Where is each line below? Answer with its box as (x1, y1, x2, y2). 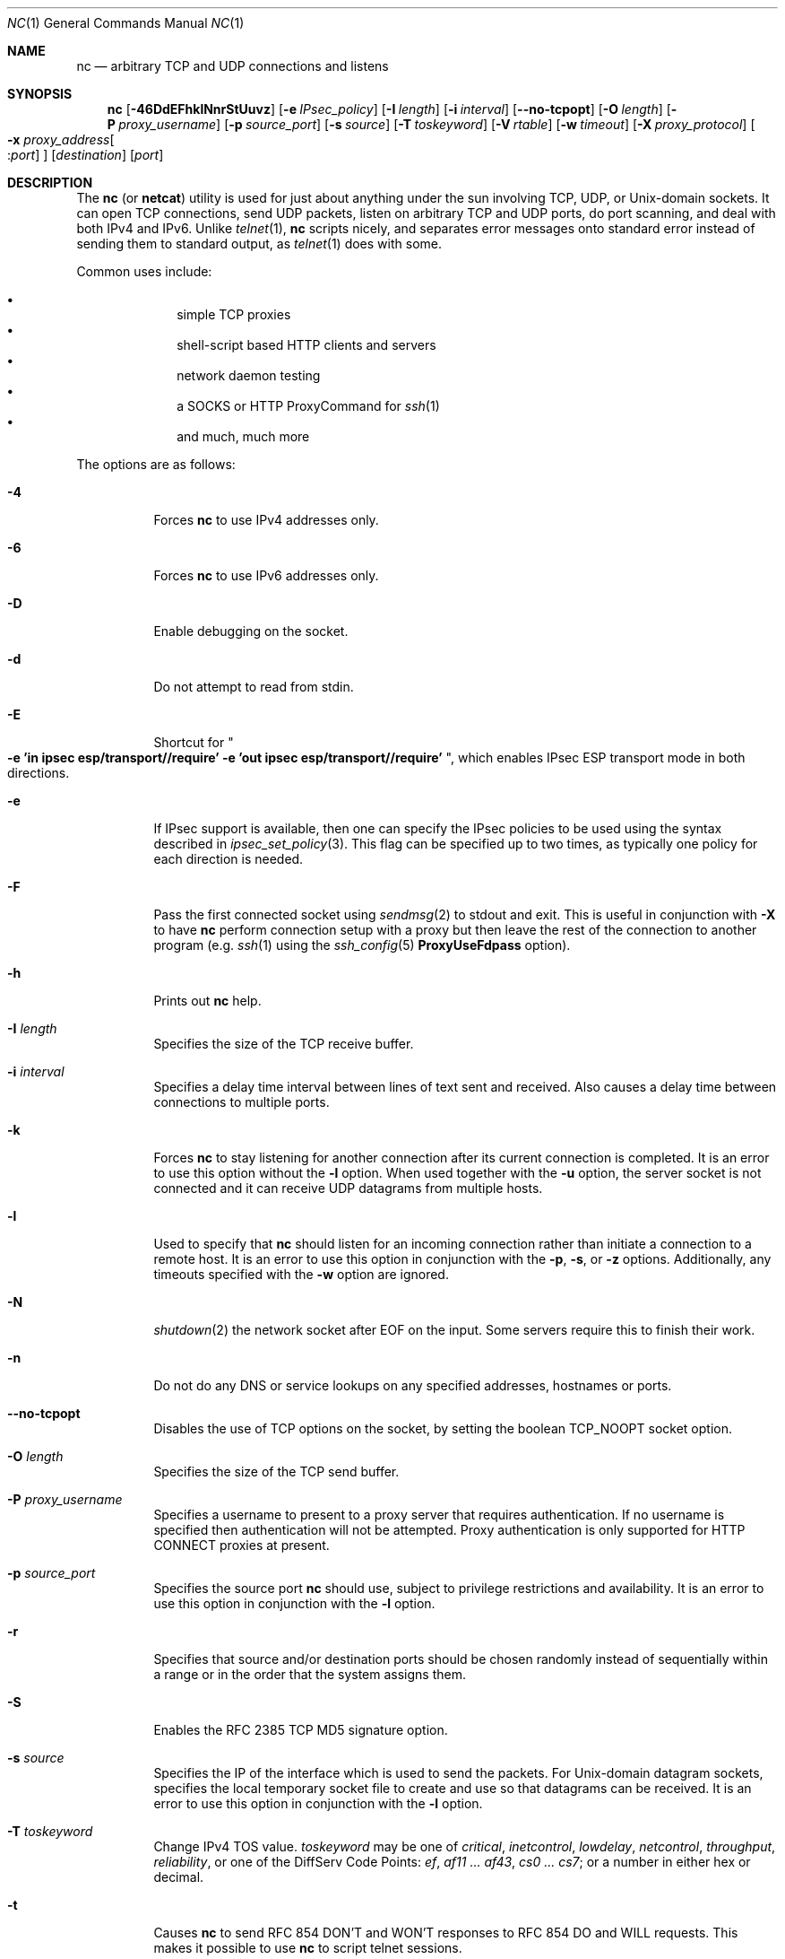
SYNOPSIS (7, 86, 73, 101)
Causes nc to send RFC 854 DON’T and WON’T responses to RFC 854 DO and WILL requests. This (153, 1925, 738, 1940)
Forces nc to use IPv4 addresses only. (153, 512, 379, 527)
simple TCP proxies (177, 307, 291, 322)
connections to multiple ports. (153, 1094, 330, 1110)
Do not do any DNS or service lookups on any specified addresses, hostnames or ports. (153, 1378, 672, 1393)
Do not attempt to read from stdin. (153, 679, 354, 694)
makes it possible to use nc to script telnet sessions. (153, 1940, 462, 1955)
